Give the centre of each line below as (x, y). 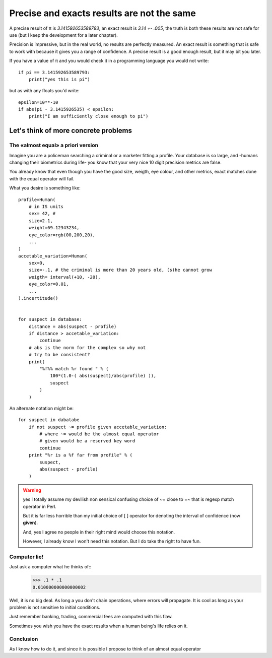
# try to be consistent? (59, 355)
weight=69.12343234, (54, 228)
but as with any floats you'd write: (45, 91)
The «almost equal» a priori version (54, 145)
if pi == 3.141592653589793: (54, 72)
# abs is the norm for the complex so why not (87, 347)
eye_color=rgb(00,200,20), (62, 235)
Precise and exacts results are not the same (103, 13)
